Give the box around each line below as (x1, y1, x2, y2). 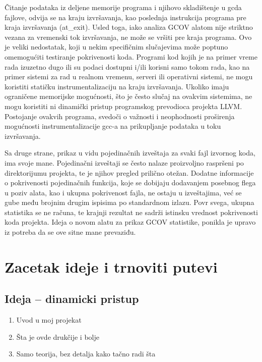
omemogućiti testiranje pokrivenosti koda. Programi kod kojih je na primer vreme (5, 51, 257, 62)
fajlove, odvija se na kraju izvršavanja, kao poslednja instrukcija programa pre (5, 12, 246, 22)
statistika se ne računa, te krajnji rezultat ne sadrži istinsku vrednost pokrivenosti (5, 206, 258, 217)
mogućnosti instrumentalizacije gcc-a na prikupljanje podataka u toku (5, 121, 221, 131)
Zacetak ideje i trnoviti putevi (5, 256, 218, 277)
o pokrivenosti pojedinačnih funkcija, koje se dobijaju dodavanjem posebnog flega (5, 177, 256, 188)
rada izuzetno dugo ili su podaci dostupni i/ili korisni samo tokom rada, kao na (5, 61, 250, 72)
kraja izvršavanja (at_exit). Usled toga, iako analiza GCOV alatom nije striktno (5, 22, 253, 32)
